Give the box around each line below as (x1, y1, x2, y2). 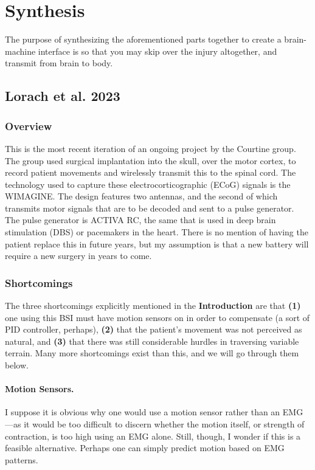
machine (5, 44, 36, 57)
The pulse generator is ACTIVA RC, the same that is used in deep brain (5, 213, 276, 226)
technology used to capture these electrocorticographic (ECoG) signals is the (5, 178, 291, 190)
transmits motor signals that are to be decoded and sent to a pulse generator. (5, 201, 294, 214)
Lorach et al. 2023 (5, 86, 120, 105)
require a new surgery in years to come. (5, 249, 152, 262)
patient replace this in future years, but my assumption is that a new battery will (5, 237, 309, 250)
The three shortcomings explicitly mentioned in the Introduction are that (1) (5, 299, 301, 312)
